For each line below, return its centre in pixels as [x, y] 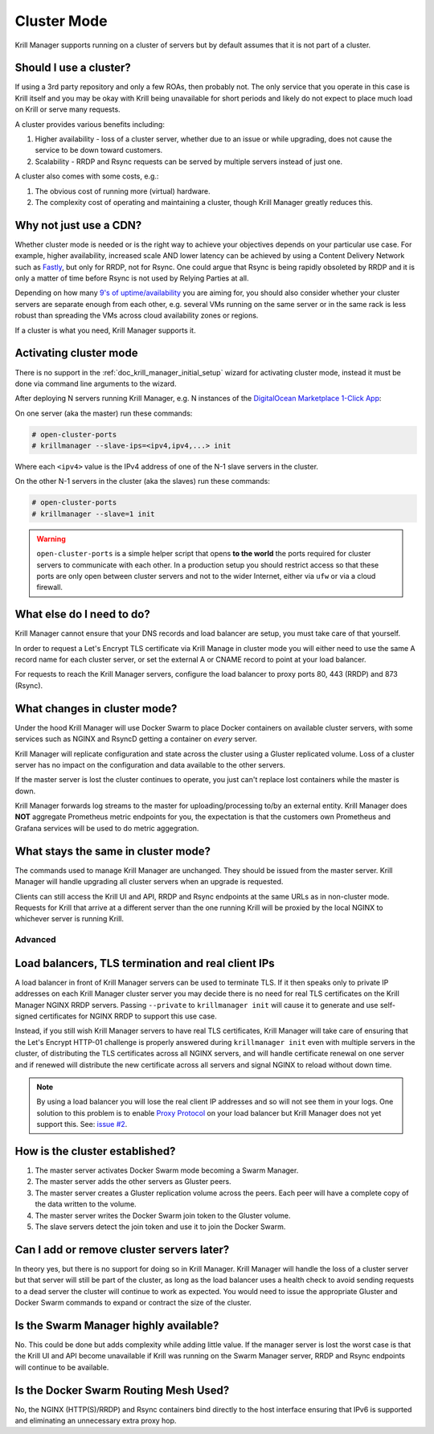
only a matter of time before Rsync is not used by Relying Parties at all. [132, 278]
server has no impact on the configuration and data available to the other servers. [150, 764]
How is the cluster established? [95, 1151]
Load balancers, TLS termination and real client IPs [145, 963]
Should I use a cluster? [73, 68]
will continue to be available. [62, 1367]
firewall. [50, 588]
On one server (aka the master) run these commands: [104, 413]
